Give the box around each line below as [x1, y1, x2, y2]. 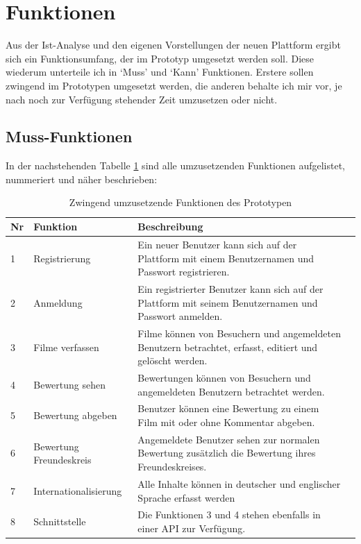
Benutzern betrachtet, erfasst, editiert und [137, 339, 318, 354]
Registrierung [33, 250, 91, 265]
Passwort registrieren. [137, 264, 230, 279]
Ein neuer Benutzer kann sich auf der [137, 237, 297, 251]
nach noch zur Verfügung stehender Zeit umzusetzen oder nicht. [6, 92, 278, 106]
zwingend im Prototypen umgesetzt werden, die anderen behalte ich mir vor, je [6, 78, 342, 92]
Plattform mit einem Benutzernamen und [137, 250, 314, 265]
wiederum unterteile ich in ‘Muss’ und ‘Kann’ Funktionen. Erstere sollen [6, 65, 314, 79]
